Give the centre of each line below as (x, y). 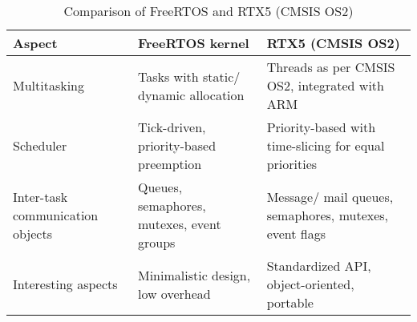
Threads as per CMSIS (331, 67)
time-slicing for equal (326, 145)
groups (156, 242)
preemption (170, 164)
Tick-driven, (172, 127)
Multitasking (49, 85)
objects (32, 233)
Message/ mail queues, (330, 196)
